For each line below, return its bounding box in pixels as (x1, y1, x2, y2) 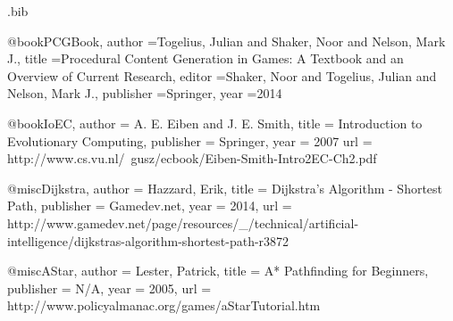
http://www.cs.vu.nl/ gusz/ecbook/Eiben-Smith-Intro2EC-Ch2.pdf (7, 149, 377, 168)
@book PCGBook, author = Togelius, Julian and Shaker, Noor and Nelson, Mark (7, 31, 446, 50)
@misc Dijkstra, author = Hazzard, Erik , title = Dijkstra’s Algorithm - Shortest (7, 178, 443, 197)
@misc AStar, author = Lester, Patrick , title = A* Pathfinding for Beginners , (7, 261, 429, 280)
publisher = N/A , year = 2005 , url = (7, 278, 212, 297)
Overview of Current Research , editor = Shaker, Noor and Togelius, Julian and (7, 66, 437, 85)
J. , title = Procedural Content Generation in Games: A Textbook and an (7, 49, 404, 68)
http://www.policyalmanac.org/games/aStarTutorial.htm (7, 296, 321, 315)
